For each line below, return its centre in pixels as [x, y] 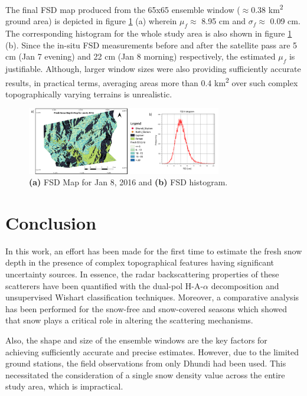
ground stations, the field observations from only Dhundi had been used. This [146, 363]
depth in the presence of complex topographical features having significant [140, 262]
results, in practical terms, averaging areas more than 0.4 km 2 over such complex [152, 81]
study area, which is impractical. [64, 386]
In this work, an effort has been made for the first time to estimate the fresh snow [154, 251]
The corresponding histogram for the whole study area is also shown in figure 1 [149, 33]
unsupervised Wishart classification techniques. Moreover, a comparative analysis [152, 297]
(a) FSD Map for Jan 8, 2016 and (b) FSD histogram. [128, 182]
